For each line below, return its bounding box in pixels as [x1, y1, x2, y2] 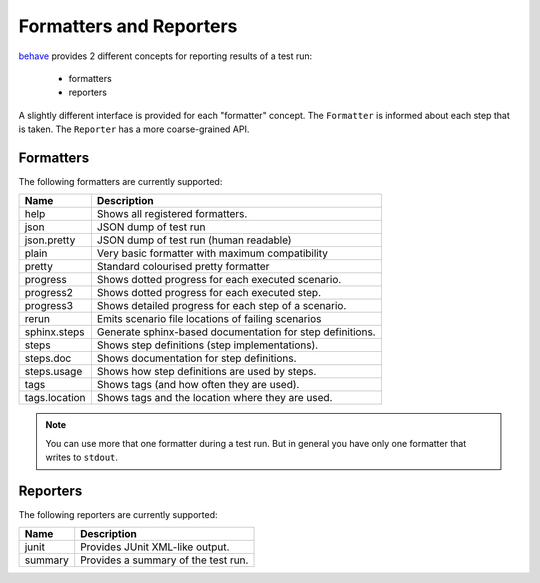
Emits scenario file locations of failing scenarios [96, 312, 322, 326]
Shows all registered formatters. [96, 207, 248, 221]
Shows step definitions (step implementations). [96, 338, 319, 352]
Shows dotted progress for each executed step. [96, 286, 322, 300]
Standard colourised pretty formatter [96, 260, 270, 274]
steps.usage [24, 365, 83, 379]
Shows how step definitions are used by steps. [96, 365, 317, 379]
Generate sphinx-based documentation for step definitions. [96, 325, 376, 339]
